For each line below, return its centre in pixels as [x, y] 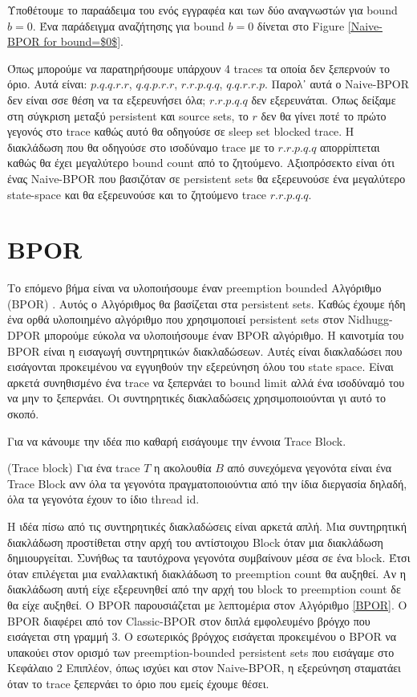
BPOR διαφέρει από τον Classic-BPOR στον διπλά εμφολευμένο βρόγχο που [189, 620]
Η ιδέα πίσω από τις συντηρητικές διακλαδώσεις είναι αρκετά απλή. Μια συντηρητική [207, 526]
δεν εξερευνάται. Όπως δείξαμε [324, 99]
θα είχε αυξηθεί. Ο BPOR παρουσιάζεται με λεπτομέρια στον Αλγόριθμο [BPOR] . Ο [207, 604]
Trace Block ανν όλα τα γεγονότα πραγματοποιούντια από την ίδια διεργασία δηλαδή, [207, 483]
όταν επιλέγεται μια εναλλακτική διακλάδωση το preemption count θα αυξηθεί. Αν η [206, 573]
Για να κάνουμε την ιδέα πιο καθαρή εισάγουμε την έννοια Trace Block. [177, 440]
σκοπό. [23, 414]
